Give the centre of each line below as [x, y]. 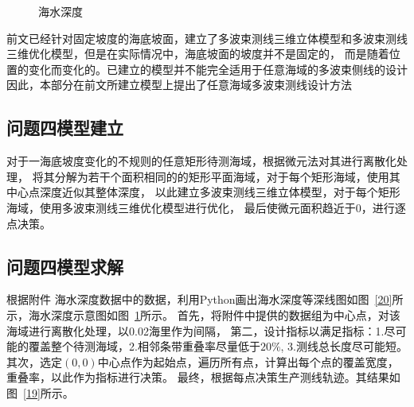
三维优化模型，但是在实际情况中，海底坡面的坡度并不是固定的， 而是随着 [198, 54]
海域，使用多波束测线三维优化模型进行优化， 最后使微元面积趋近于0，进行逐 [206, 207]
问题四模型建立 [65, 128]
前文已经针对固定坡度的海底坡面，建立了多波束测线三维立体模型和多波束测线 [207, 38]
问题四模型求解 [65, 266]
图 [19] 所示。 [40, 392]
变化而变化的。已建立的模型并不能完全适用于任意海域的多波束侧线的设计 [218, 69]
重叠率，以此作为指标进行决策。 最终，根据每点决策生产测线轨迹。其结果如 [203, 377]
